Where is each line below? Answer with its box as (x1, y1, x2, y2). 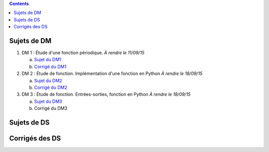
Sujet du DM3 (34, 98, 62, 104)
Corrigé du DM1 (34, 64, 67, 70)
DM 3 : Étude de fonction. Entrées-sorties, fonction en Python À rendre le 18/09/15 (21, 91, 191, 97)
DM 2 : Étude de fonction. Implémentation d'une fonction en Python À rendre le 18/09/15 (21, 71, 203, 76)
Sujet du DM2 (34, 77, 62, 83)
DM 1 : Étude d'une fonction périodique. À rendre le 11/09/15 (21, 50, 144, 56)
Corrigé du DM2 (34, 84, 67, 90)
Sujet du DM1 (34, 57, 62, 63)
